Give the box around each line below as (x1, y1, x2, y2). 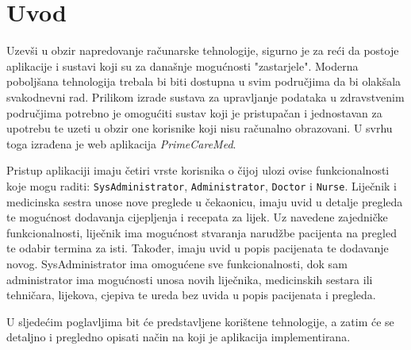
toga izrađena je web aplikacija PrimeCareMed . (6, 135, 236, 152)
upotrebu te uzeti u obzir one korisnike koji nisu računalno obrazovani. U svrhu (6, 120, 393, 137)
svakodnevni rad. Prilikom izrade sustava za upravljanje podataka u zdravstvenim (6, 88, 405, 105)
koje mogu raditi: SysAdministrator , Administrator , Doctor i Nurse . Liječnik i (6, 177, 397, 194)
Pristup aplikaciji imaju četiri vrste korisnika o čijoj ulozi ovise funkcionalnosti (6, 162, 390, 179)
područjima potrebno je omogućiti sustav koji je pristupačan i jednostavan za (6, 104, 382, 121)
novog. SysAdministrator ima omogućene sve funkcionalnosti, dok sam (6, 255, 348, 271)
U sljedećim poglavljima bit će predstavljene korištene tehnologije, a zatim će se (6, 313, 394, 329)
